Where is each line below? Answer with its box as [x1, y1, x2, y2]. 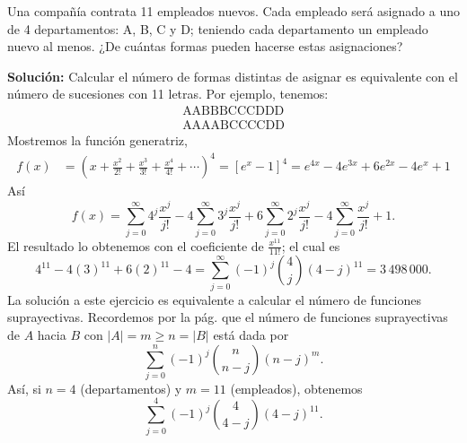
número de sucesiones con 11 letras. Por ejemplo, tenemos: [7, 84, 329, 103]
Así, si [7, 378, 41, 397]
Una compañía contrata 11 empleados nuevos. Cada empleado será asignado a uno [7, 2, 460, 20]
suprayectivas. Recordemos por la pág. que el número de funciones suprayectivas [7, 308, 448, 326]
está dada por [213, 325, 289, 343]
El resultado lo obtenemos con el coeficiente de [7, 236, 264, 255]
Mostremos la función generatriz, [7, 131, 188, 150]
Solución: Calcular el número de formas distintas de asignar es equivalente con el [7, 66, 458, 85]
